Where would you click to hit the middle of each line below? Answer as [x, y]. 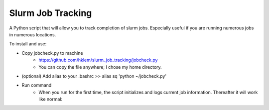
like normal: [50, 99]
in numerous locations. [33, 34]
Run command [37, 85]
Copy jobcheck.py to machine [52, 53]
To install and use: [28, 44]
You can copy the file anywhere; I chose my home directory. [100, 67]
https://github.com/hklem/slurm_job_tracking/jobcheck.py [98, 60]
